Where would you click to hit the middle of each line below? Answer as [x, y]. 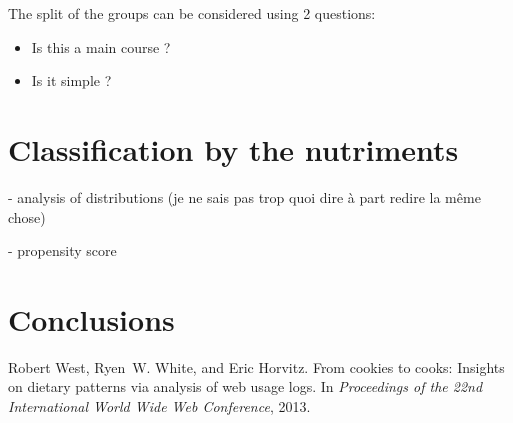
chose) [27, 216]
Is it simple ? [71, 80]
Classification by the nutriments [233, 148]
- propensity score [62, 250]
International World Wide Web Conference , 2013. [159, 406]
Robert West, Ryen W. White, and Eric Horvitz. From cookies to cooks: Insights [256, 366]
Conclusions [91, 318]
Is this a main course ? [101, 46]
